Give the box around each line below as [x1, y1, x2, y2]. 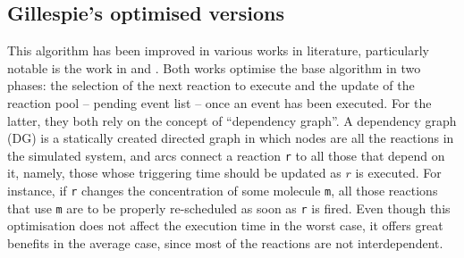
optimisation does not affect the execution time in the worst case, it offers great [7, 216, 443, 235]
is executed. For [355, 163, 442, 182]
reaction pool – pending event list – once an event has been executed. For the [7, 93, 432, 112]
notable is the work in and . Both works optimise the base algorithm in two [7, 58, 421, 77]
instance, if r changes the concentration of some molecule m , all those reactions [7, 181, 438, 200]
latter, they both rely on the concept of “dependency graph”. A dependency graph [7, 111, 457, 129]
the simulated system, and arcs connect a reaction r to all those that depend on [7, 146, 445, 164]
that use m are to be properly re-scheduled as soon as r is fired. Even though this [7, 198, 451, 217]
